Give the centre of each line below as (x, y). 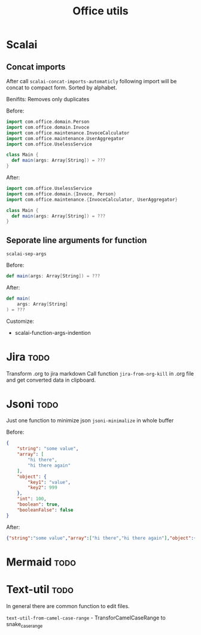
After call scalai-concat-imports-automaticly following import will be (92, 81)
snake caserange (25, 625)
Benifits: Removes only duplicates (48, 99)
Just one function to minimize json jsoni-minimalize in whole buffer (90, 421)
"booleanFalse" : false (45, 510)
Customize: (20, 321)
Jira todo (28, 357)
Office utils (100, 11)
